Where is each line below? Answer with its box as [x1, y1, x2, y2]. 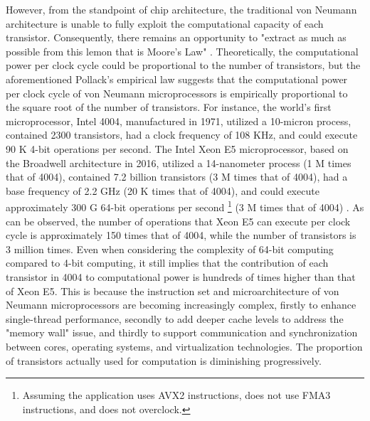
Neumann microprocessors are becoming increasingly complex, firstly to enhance [6, 297, 356, 312]
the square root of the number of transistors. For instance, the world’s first [6, 100, 332, 114]
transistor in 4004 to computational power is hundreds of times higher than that [6, 269, 356, 284]
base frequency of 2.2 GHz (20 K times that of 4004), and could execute [6, 183, 319, 198]
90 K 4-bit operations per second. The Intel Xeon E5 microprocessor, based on [6, 141, 349, 156]
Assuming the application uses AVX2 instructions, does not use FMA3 [22, 388, 331, 403]
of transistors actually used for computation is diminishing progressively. [6, 353, 322, 368]
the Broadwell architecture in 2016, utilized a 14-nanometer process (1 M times [6, 155, 351, 170]
